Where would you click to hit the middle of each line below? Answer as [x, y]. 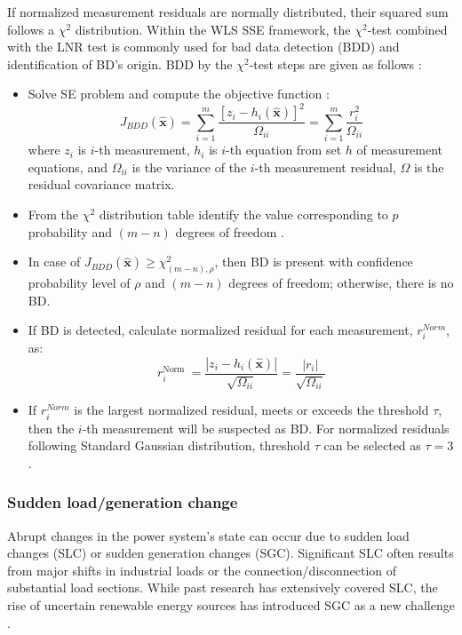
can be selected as [372, 445]
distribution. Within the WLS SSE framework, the [213, 29]
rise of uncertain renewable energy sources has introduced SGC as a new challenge [231, 604]
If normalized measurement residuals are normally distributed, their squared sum [228, 12]
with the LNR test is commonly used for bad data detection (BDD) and [203, 47]
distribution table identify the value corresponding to [243, 214]
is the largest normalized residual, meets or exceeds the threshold [251, 410]
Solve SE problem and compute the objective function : [179, 94]
